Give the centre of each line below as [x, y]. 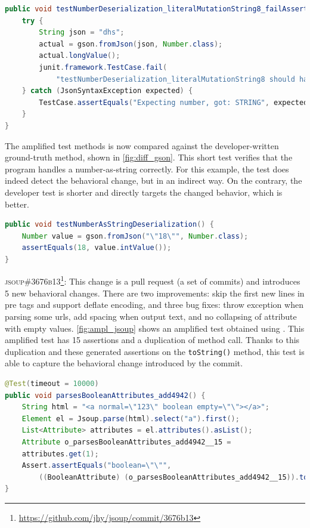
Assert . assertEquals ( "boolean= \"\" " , [97, 466]
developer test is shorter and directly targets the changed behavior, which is [144, 192]
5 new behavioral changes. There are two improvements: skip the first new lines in [155, 293]
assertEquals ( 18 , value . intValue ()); [97, 248]
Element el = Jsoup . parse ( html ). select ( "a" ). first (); [131, 419]
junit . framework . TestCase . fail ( [103, 67]
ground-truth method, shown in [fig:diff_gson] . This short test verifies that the [149, 157]
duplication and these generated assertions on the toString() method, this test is [155, 351]
